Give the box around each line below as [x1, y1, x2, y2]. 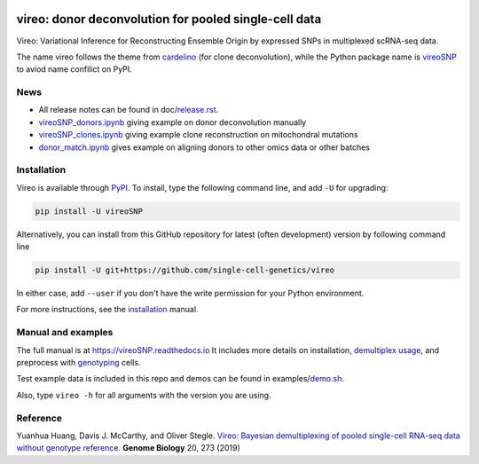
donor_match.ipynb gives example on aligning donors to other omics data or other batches [38, 142, 370, 153]
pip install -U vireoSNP [35, 206, 144, 216]
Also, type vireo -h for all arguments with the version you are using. [16, 389, 271, 400]
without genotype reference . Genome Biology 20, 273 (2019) [16, 443, 241, 453]
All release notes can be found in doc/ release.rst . [38, 105, 219, 115]
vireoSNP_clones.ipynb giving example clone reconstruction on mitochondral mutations [38, 130, 358, 140]
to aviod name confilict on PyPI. [16, 64, 132, 75]
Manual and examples [16, 326, 114, 339]
